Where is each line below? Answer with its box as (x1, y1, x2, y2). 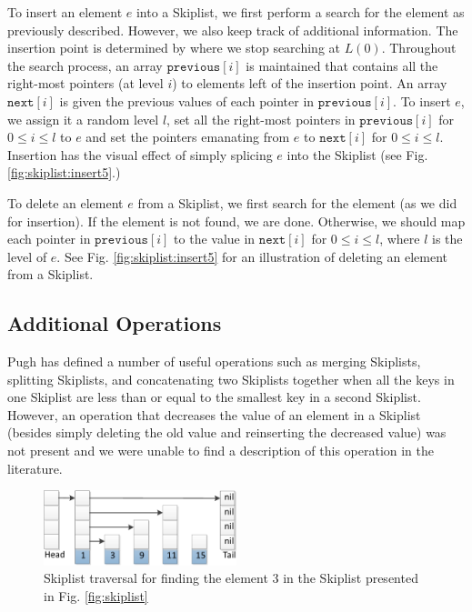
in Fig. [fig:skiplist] (44, 587, 148, 606)
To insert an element (7, 3, 123, 21)
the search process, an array (7, 55, 163, 75)
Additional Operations (7, 309, 222, 337)
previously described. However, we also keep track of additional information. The (7, 20, 458, 39)
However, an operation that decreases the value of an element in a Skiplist (7, 405, 421, 424)
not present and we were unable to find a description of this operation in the (7, 441, 435, 460)
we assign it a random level (7, 109, 159, 128)
